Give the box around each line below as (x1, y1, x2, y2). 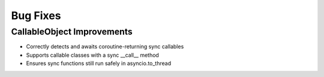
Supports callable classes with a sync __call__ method (26, 51, 159, 58)
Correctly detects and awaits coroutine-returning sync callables (26, 43, 184, 50)
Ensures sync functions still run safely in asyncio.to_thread (26, 60, 171, 67)
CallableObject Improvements (11, 26, 133, 37)
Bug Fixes (11, 9, 61, 22)
